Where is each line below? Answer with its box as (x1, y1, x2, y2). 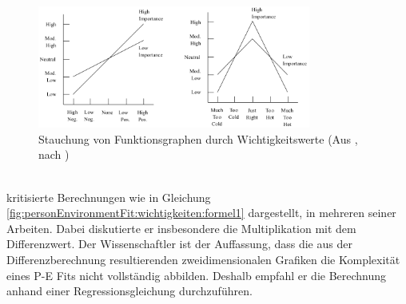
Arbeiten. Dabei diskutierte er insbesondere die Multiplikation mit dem (6, 219, 356, 236)
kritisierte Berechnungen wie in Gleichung (6, 188, 211, 205)
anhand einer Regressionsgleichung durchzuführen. (6, 282, 253, 299)
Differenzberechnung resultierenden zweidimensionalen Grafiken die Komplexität (6, 251, 400, 267)
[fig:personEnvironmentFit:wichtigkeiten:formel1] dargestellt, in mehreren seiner (6, 204, 396, 221)
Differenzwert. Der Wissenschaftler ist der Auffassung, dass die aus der (6, 235, 352, 252)
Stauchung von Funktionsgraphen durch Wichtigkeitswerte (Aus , (38, 130, 358, 147)
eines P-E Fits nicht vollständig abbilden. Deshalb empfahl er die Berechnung (6, 266, 387, 283)
